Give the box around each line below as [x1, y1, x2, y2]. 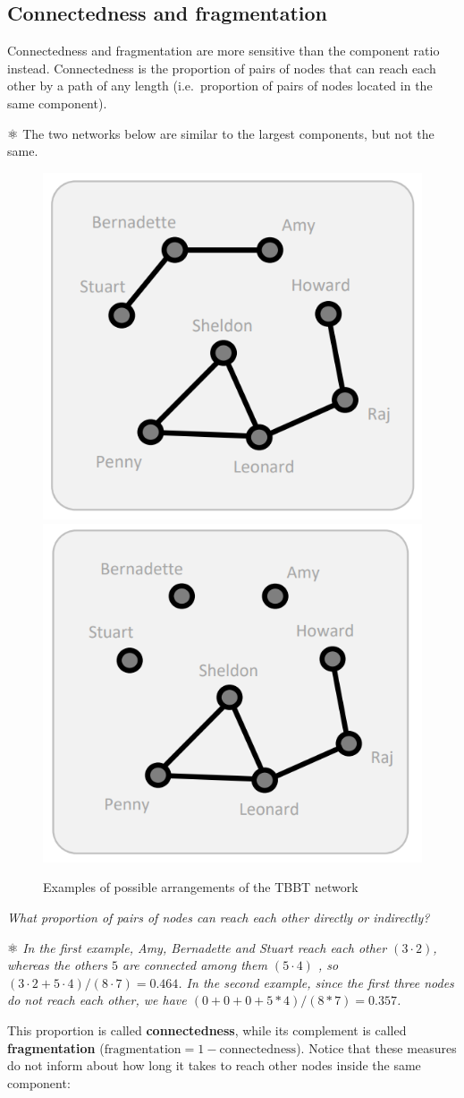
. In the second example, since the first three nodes [178, 973, 454, 991]
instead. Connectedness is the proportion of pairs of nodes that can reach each [7, 58, 436, 77]
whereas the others [7, 956, 107, 974]
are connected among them [122, 956, 267, 974]
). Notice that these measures [296, 1038, 457, 1057]
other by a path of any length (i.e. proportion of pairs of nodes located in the [7, 76, 433, 95]
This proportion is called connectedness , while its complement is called [7, 1021, 407, 1040]
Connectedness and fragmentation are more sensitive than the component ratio [7, 41, 440, 60]
